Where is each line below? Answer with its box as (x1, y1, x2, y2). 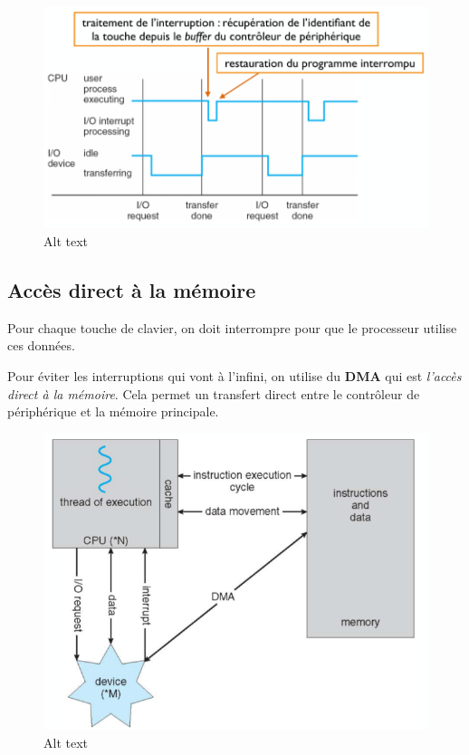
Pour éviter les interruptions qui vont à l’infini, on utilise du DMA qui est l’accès (7, 366, 462, 385)
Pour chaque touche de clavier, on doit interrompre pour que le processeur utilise (7, 318, 457, 337)
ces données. (7, 336, 75, 355)
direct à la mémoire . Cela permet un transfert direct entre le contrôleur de (7, 384, 420, 403)
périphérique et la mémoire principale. (7, 402, 219, 421)
